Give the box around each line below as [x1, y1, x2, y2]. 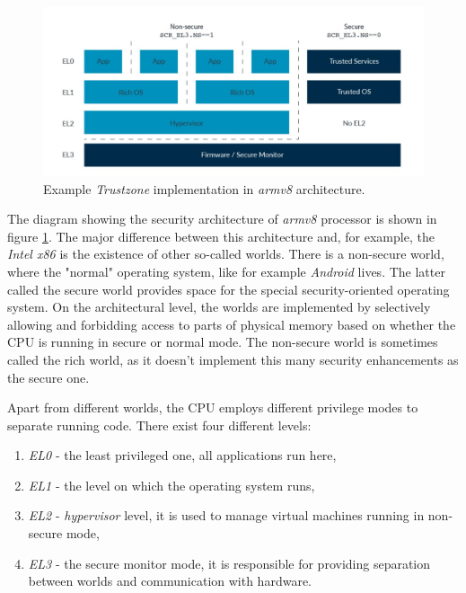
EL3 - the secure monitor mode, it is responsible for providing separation [28, 553, 431, 572]
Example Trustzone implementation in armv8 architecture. [43, 179, 365, 198]
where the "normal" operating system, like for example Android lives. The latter [7, 261, 445, 280]
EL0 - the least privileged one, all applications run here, [28, 446, 337, 465]
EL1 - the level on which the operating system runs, [28, 475, 315, 494]
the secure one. [7, 367, 90, 386]
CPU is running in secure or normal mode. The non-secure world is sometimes [7, 332, 438, 351]
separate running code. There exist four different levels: [7, 415, 312, 434]
